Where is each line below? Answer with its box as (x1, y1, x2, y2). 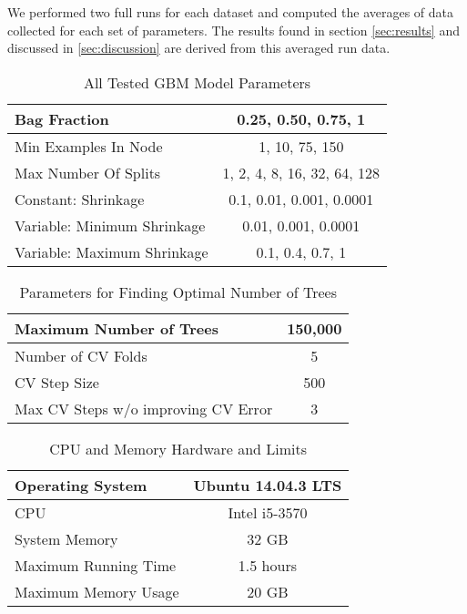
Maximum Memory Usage (15, 580, 179, 602)
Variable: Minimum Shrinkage (15, 214, 206, 236)
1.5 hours (238, 554, 297, 576)
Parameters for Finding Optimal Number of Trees (19, 281, 337, 302)
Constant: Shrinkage (15, 188, 145, 210)
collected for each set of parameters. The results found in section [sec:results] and (7, 20, 460, 39)
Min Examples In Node (15, 135, 163, 157)
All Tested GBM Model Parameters (83, 71, 311, 93)
